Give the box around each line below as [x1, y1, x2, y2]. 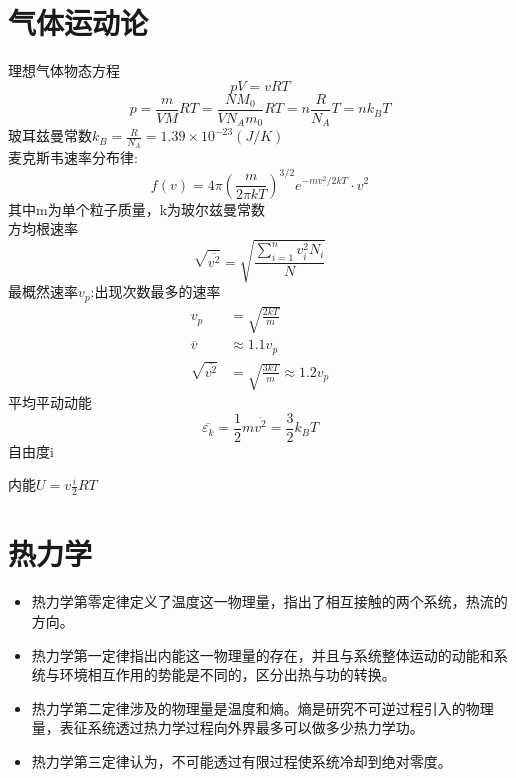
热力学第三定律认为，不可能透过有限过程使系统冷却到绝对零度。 [31, 750, 452, 771]
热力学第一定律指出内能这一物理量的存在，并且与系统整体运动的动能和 [31, 644, 494, 665]
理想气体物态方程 [8, 60, 120, 81]
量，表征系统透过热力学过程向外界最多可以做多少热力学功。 [31, 717, 424, 738]
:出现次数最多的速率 [90, 281, 221, 302]
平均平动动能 [8, 392, 92, 413]
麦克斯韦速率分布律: [8, 147, 138, 168]
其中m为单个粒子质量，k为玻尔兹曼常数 [8, 198, 266, 219]
